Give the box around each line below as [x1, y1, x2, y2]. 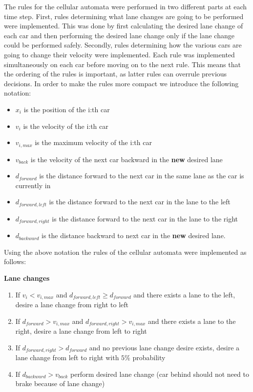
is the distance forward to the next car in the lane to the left [49, 196, 231, 207]
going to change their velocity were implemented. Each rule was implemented [4, 49, 235, 59]
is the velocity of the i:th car [23, 121, 108, 131]
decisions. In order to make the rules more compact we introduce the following [4, 78, 239, 88]
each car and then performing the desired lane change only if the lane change [4, 30, 234, 40]
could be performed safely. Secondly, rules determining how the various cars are [4, 40, 242, 50]
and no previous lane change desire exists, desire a [89, 342, 240, 352]
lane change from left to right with [15, 352, 119, 363]
